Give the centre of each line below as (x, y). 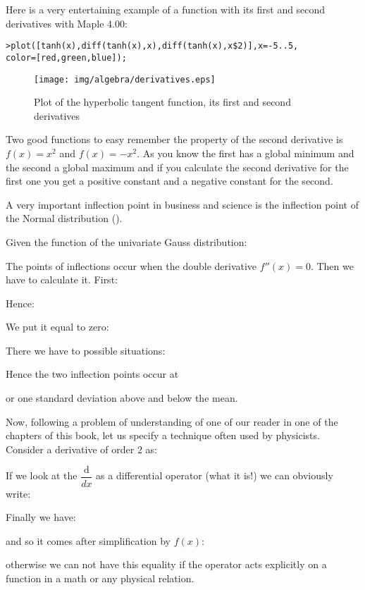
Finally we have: (41, 517)
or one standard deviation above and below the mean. (122, 398)
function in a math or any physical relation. (100, 578)
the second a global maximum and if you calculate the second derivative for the (177, 167)
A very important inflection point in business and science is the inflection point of (182, 204)
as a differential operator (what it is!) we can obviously (215, 475)
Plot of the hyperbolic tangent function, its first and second (162, 102)
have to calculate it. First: (62, 279)
